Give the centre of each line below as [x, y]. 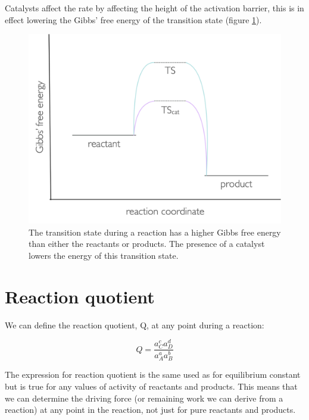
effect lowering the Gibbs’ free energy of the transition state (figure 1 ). [133, 19]
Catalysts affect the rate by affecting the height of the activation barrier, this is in [154, 8]
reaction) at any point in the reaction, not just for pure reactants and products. [150, 410]
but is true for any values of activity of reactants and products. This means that [151, 386]
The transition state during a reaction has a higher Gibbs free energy [155, 232]
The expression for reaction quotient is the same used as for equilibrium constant [153, 374]
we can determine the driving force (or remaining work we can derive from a [144, 398]
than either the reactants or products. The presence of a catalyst [147, 244]
